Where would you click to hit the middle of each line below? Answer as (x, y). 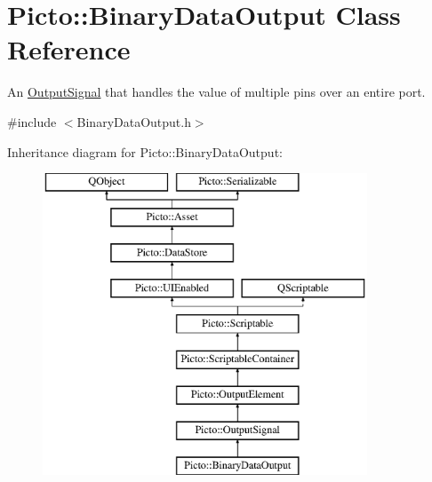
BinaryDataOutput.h (134, 121)
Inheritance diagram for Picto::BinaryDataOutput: (145, 151)
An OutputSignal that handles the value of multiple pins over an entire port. (216, 92)
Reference (69, 49)
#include (32, 121)
